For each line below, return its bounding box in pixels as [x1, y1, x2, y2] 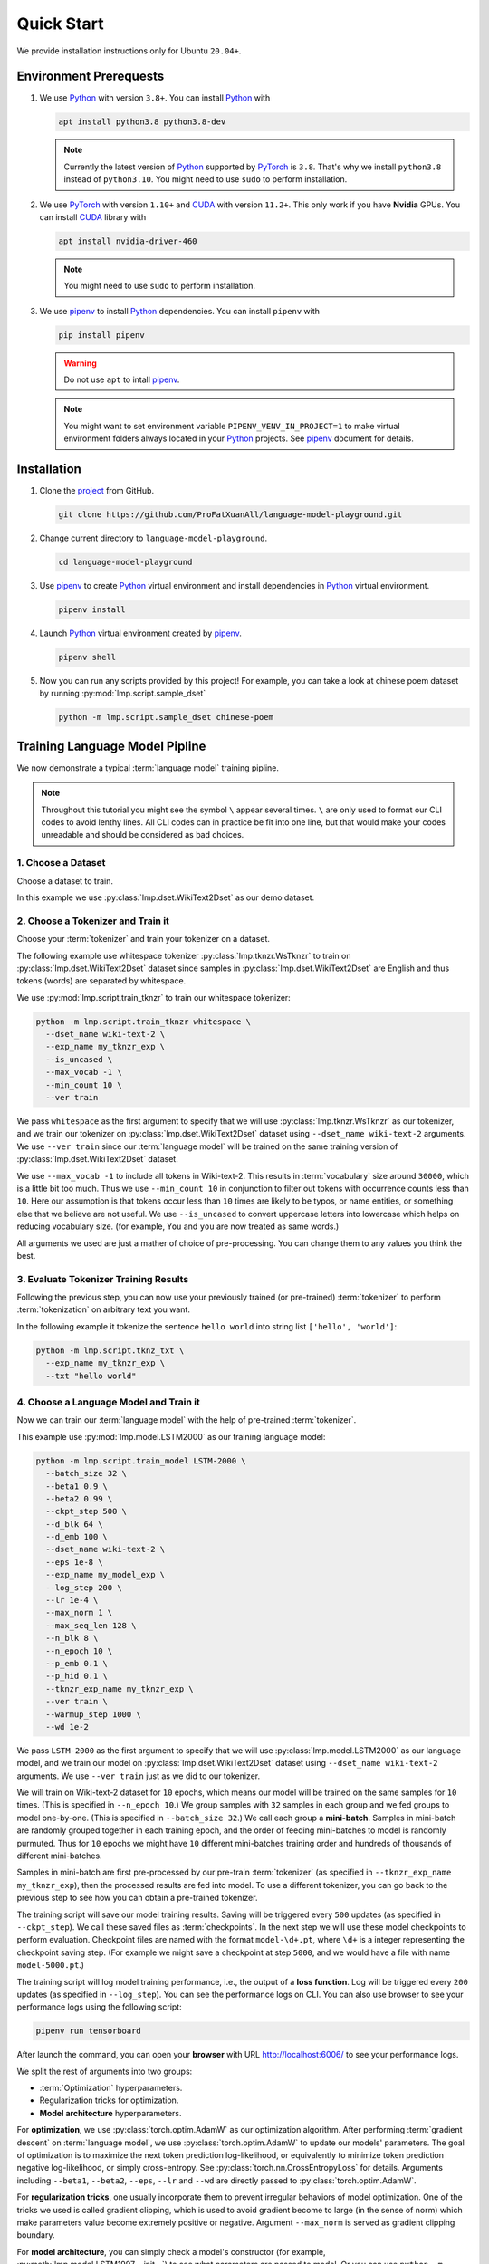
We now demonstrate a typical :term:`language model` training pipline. [16, 762, 280, 773]
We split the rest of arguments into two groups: [16, 2066, 193, 2077]
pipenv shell [58, 652, 117, 663]
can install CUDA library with [39, 211, 147, 222]
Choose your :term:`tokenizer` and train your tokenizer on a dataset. [16, 934, 271, 945]
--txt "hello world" [45, 1370, 137, 1381]
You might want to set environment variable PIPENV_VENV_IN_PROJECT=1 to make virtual [63, 420, 400, 431]
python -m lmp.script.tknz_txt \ [35, 1345, 185, 1356]
